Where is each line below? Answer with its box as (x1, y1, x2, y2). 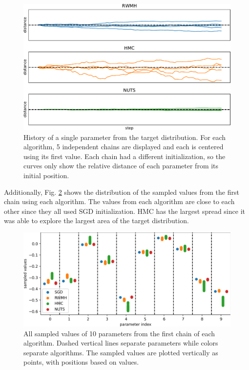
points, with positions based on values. (23, 357, 139, 367)
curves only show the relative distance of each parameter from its (23, 161, 219, 171)
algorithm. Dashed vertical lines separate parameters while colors (23, 338, 218, 348)
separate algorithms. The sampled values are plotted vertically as (23, 347, 218, 357)
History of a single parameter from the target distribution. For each (23, 132, 226, 142)
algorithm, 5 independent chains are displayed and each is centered (23, 141, 224, 152)
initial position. (23, 170, 69, 180)
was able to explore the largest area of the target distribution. (4, 215, 189, 226)
